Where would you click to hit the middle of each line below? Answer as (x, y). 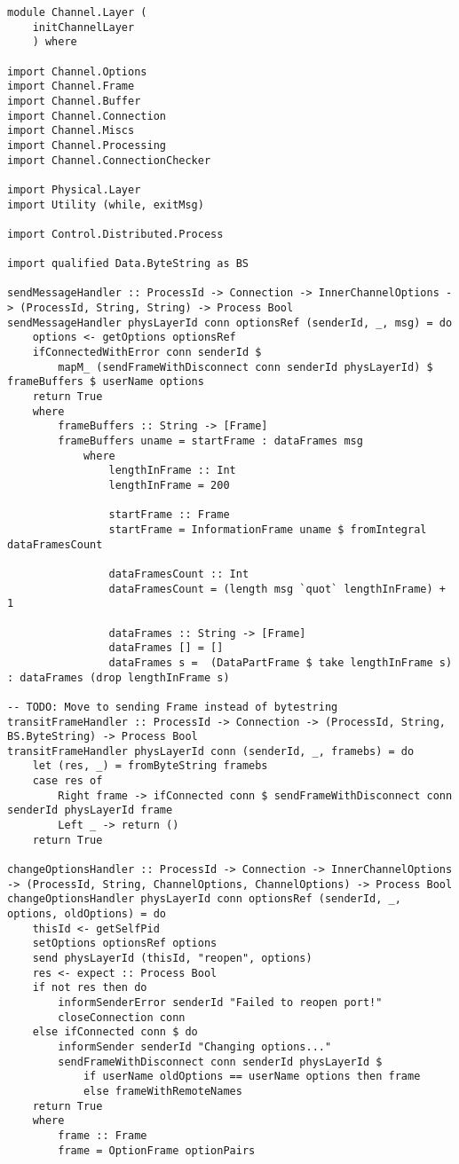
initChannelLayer (83, 27)
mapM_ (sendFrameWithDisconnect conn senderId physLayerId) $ (245, 367)
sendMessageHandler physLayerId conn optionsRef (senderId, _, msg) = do (230, 322)
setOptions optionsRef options (125, 944)
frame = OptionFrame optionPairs (157, 1150)
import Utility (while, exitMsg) (106, 204)
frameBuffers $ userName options (106, 382)
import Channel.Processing (87, 145)
